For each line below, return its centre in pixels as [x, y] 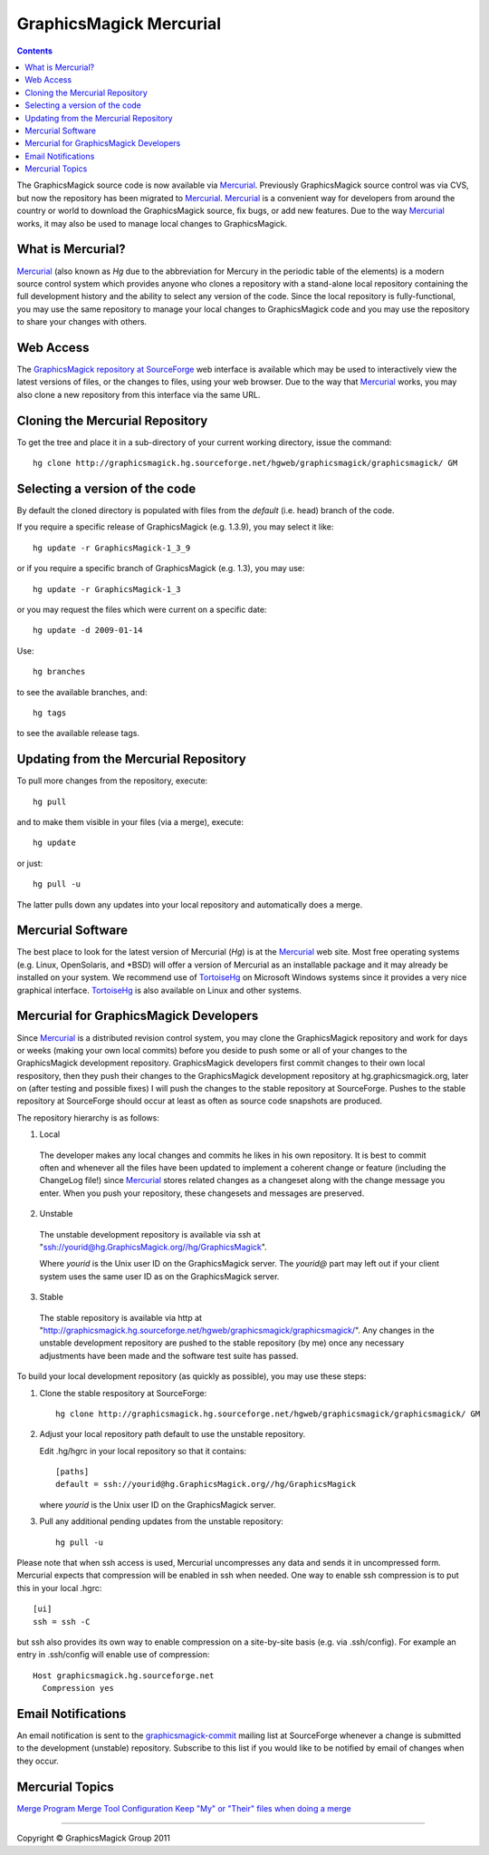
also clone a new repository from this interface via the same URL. [139, 394]
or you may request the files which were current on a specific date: [142, 609]
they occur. [38, 1761]
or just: [30, 863]
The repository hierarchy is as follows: [88, 1117]
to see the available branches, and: [82, 692]
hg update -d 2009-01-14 [88, 631]
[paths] [72, 1472]
